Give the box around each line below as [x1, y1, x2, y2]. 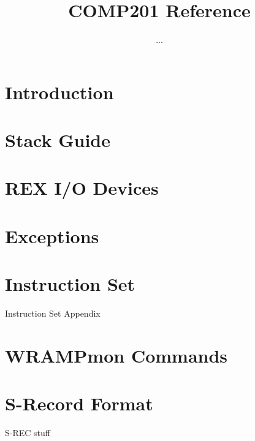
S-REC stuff [5, 426, 50, 439]
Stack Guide [5, 127, 110, 153]
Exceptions [5, 223, 99, 248]
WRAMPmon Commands [5, 342, 228, 367]
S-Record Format [5, 391, 153, 416]
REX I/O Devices [5, 175, 159, 200]
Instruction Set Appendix [5, 307, 101, 320]
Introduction [5, 79, 114, 104]
